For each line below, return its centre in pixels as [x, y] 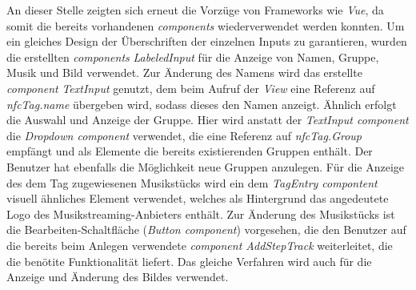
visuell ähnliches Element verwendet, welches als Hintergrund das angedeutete [198, 198]
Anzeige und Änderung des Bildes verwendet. [118, 277]
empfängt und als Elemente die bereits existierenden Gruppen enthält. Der [190, 151]
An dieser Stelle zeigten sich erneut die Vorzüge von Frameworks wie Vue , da [195, 10]
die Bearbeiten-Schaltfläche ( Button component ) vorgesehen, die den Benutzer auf [206, 230]
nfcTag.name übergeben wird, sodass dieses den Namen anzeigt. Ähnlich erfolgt [202, 104]
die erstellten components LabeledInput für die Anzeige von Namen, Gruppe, [193, 56]
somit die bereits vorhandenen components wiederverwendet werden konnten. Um [206, 25]
